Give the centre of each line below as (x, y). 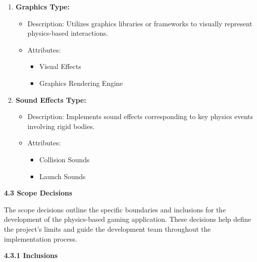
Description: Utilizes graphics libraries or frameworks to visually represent (140, 23)
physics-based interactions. (68, 33)
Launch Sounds (62, 176)
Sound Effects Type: (51, 99)
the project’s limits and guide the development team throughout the (107, 229)
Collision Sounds (64, 159)
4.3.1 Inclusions (31, 255)
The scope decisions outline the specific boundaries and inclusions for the (115, 209)
